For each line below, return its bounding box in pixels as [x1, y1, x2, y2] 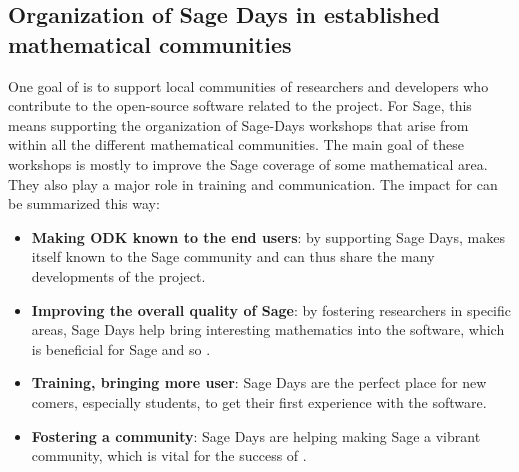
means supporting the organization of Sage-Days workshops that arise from [8, 114, 469, 135]
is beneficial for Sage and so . [31, 338, 211, 359]
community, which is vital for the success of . [31, 445, 307, 466]
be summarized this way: [8, 193, 160, 214]
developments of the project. [31, 265, 206, 286]
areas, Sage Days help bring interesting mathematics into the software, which [31, 319, 505, 340]
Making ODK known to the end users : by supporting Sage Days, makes [31, 226, 505, 247]
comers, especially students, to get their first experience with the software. [31, 391, 487, 412]
